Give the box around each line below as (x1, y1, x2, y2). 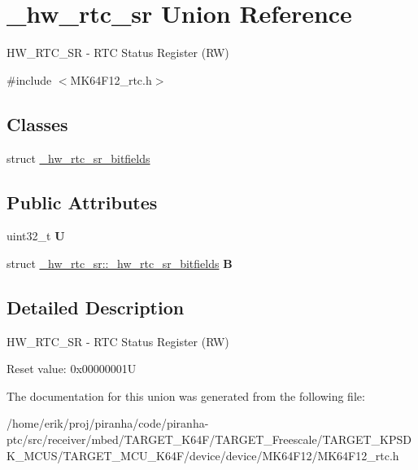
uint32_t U (7, 227, 65, 244)
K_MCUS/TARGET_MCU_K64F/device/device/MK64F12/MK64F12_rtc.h (7, 446, 399, 463)
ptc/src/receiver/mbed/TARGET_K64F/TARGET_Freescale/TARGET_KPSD (7, 431, 411, 448)
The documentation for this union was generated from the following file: (7, 387, 365, 404)
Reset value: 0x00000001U (7, 360, 137, 377)
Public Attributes (7, 189, 158, 214)
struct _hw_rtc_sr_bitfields (7, 149, 150, 166)
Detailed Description (7, 294, 185, 319)
